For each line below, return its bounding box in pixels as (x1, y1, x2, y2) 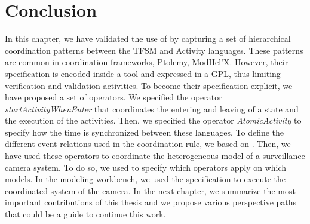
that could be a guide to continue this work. (5, 208, 166, 220)
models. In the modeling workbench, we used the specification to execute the (5, 173, 286, 185)
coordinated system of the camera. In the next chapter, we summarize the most (5, 184, 296, 197)
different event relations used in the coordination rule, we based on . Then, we (5, 137, 291, 150)
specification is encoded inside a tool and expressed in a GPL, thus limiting (5, 67, 281, 79)
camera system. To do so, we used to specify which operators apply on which (5, 161, 287, 173)
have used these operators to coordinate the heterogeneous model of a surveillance (5, 149, 305, 162)
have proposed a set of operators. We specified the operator (5, 91, 222, 103)
